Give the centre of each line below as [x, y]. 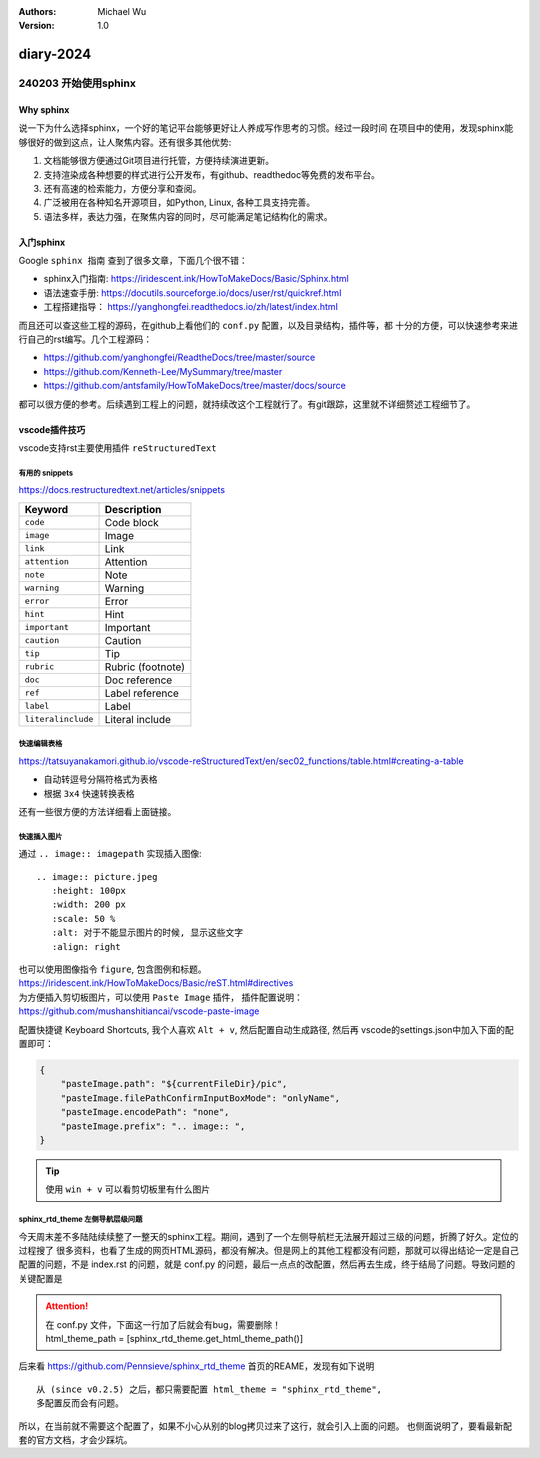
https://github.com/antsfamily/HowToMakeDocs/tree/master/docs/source [195, 386]
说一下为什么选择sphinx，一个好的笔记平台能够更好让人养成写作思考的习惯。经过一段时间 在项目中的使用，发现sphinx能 [266, 128]
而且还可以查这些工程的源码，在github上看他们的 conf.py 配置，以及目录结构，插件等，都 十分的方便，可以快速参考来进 [268, 325]
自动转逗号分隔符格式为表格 [100, 779]
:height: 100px [89, 891]
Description [133, 509]
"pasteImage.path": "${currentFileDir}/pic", [174, 1084]
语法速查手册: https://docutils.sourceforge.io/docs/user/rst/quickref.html [192, 292]
